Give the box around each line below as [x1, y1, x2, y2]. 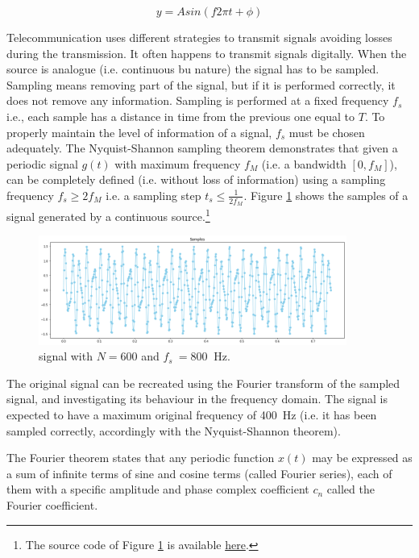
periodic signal [6, 155, 78, 172]
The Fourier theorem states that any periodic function [6, 449, 275, 466]
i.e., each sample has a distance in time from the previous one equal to [6, 107, 355, 124]
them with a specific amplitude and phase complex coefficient [6, 481, 309, 498]
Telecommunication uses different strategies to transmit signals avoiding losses [6, 29, 392, 45]
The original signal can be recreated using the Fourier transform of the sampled [6, 374, 400, 391]
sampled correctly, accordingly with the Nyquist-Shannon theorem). [6, 422, 341, 439]
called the [326, 481, 375, 498]
